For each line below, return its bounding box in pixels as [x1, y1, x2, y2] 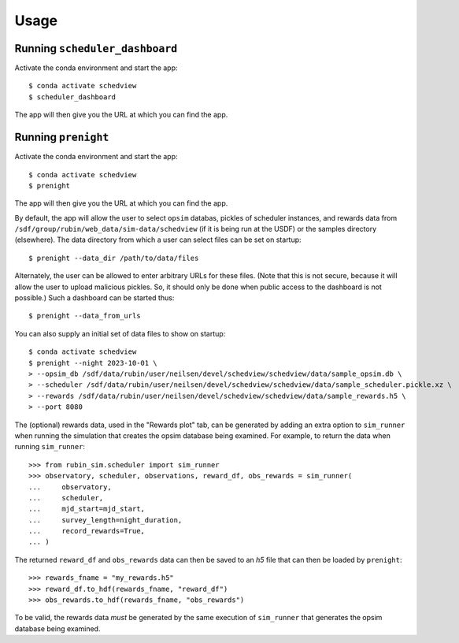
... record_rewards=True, [28, 526, 146, 536]
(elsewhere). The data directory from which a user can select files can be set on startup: [14, 235, 302, 244]
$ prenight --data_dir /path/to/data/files [28, 253, 199, 262]
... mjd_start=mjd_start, [28, 504, 146, 514]
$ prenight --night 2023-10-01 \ [28, 359, 157, 367]
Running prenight [14, 131, 109, 144]
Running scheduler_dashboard [14, 42, 178, 55]
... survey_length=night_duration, [28, 515, 183, 524]
